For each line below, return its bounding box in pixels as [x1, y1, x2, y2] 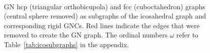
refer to [176, 30, 198, 40]
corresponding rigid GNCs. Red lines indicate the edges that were [4, 20, 200, 30]
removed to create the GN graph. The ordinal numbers [4, 30, 168, 40]
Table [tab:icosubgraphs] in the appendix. [4, 39, 129, 49]
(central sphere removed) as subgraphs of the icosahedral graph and [4, 11, 206, 21]
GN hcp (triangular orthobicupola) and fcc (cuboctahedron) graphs [4, 1, 206, 11]
